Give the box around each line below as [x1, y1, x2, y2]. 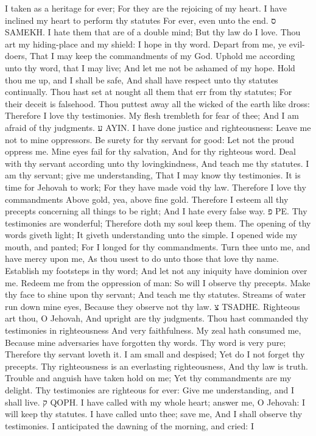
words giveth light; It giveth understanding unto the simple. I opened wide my [5, 228, 298, 241]
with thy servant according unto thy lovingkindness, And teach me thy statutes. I [5, 156, 309, 169]
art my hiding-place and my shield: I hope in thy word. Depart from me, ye [5, 37, 287, 50]
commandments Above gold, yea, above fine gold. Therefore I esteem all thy [5, 192, 289, 205]
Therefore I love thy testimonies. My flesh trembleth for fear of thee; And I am [5, 109, 299, 122]
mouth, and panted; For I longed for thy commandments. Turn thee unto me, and [5, 240, 311, 253]
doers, [5, 49, 27, 62]
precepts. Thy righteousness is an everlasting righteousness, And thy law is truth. [5, 359, 308, 372]
